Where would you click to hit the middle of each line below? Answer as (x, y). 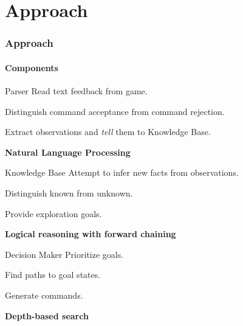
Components (32, 67)
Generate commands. (44, 295)
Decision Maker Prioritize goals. (64, 254)
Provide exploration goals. (53, 213)
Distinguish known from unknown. (69, 192)
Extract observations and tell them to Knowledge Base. (108, 132)
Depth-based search (47, 315)
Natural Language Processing (68, 152)
